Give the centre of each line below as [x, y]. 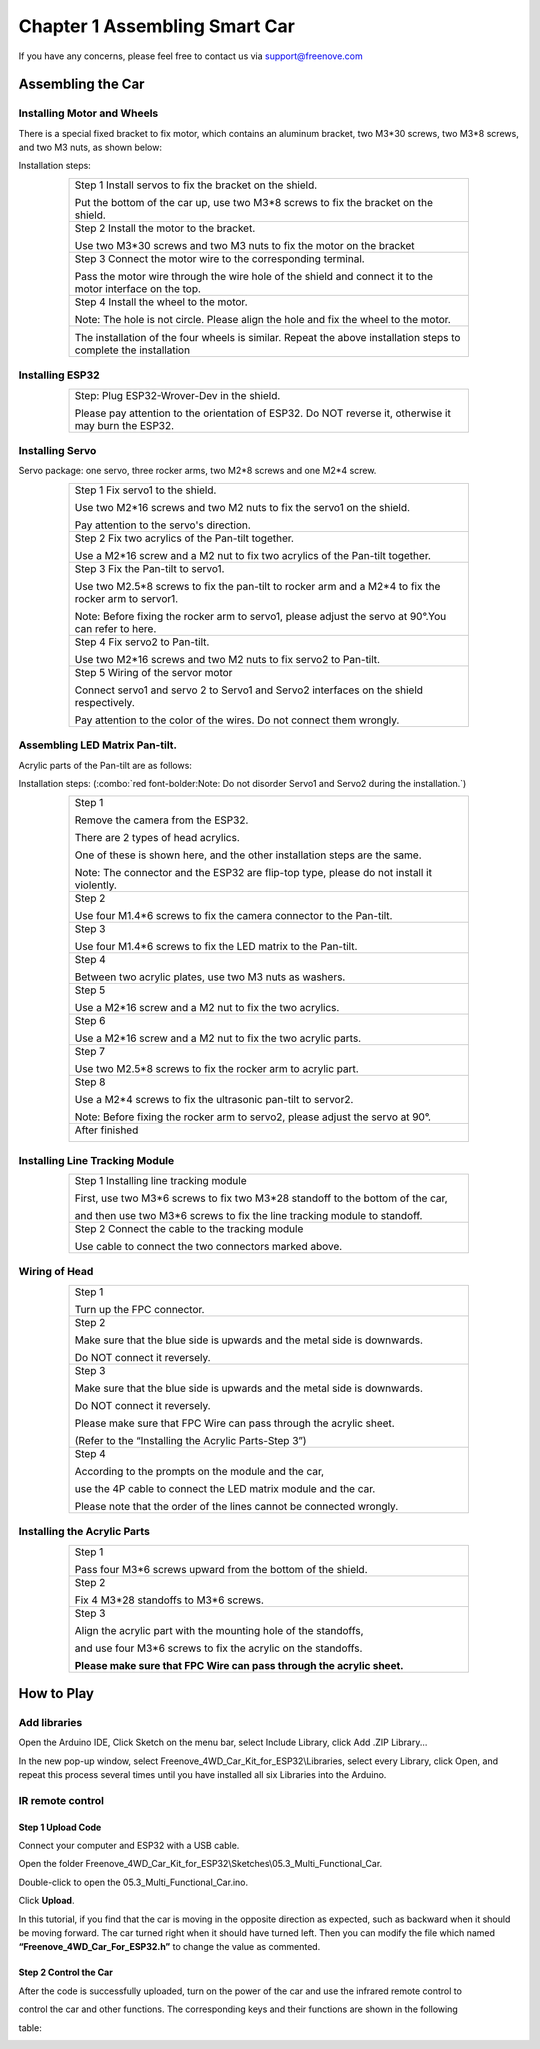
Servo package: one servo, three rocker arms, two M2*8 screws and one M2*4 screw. [197, 471]
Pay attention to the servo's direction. [163, 525]
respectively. [104, 702]
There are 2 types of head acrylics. [157, 838]
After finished [106, 1130]
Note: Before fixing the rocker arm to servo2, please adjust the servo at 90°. [253, 1117]
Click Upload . [46, 1901]
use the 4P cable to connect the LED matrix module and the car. [225, 1488]
